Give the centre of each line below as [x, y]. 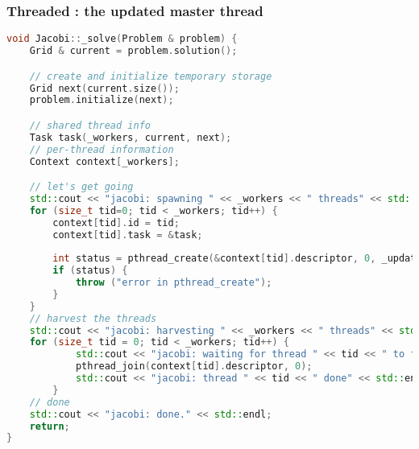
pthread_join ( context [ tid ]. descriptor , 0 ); [194, 367]
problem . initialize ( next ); [102, 100]
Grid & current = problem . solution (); [133, 51]
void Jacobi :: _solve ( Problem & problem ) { [122, 39]
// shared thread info [90, 125]
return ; [50, 426]
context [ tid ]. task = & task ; [128, 235]
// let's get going [81, 187]
